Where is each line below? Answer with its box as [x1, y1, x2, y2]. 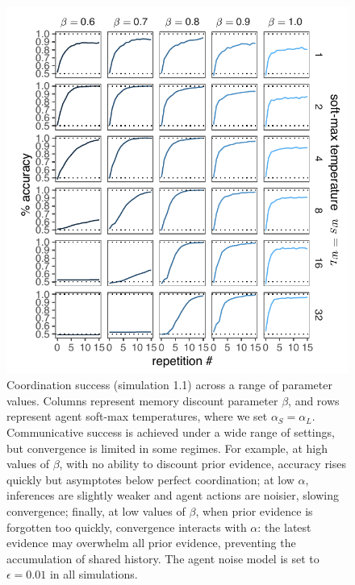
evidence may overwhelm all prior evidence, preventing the [6, 534, 296, 551]
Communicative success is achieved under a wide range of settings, [6, 423, 335, 440]
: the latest [257, 518, 311, 535]
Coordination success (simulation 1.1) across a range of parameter [6, 376, 332, 393]
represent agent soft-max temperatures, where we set [6, 408, 268, 425]
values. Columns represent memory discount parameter [6, 392, 278, 409]
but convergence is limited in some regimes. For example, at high [6, 439, 328, 456]
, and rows [288, 392, 340, 409]
